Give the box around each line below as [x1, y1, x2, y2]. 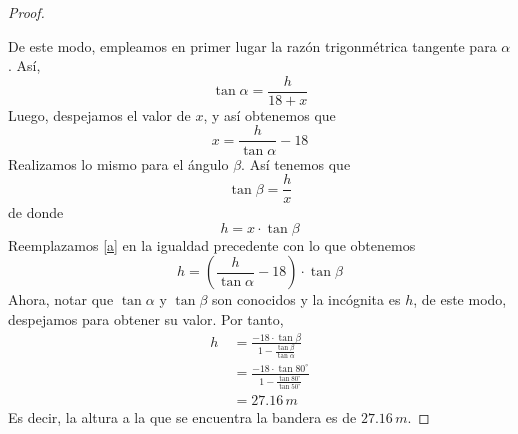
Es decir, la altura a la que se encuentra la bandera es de [8, 406, 357, 427]
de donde [8, 202, 64, 223]
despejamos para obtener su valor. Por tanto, [8, 308, 284, 329]
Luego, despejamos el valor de [8, 104, 191, 125]
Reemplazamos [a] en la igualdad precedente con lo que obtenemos [8, 234, 416, 255]
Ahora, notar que [8, 289, 114, 310]
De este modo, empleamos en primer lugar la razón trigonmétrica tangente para [8, 35, 497, 56]
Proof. [8, 2, 45, 22]
